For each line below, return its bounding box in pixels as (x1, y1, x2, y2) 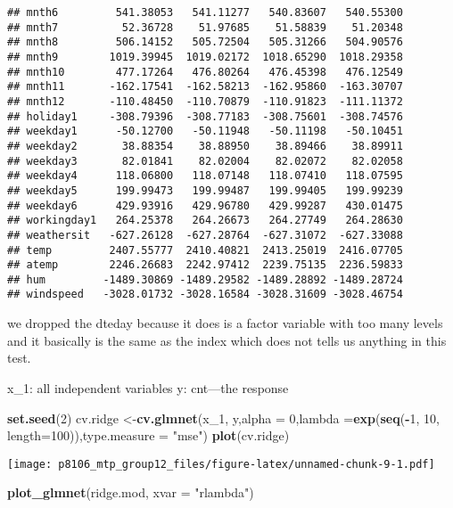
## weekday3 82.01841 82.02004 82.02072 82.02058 (7, 154, 403, 168)
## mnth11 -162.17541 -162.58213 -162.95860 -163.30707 (7, 80, 403, 94)
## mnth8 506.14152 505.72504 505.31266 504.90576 (7, 36, 403, 49)
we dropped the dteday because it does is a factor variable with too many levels (7, 314, 443, 332)
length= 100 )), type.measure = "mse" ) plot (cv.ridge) (7, 426, 290, 445)
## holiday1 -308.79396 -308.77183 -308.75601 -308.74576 (7, 110, 403, 123)
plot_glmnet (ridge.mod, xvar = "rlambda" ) (7, 483, 254, 502)
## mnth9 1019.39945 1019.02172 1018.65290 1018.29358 (7, 50, 403, 63)
